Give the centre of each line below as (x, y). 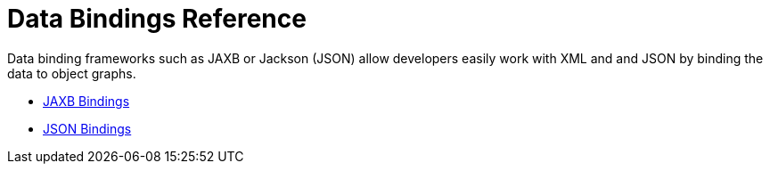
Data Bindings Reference (157, 19)
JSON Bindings (87, 128)
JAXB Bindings (86, 101)
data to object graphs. (72, 73)
